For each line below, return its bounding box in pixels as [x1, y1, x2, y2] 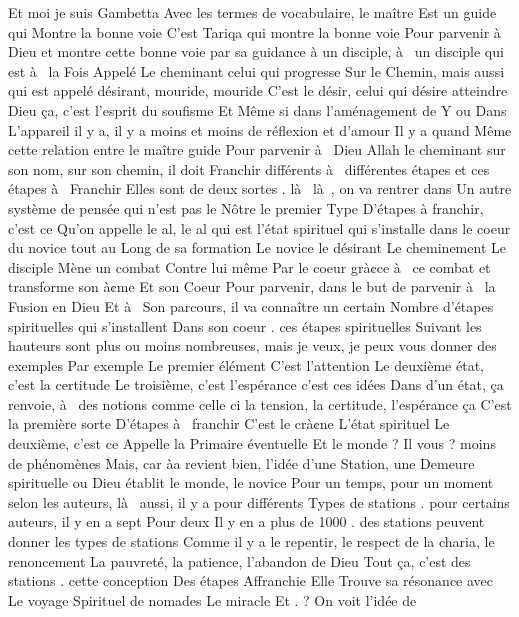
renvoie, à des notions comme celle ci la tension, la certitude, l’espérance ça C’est [8, 393, 512, 414]
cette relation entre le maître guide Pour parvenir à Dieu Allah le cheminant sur [8, 139, 506, 160]
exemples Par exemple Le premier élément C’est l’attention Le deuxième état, [8, 354, 484, 375]
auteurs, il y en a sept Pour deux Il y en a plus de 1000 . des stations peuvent [8, 511, 485, 532]
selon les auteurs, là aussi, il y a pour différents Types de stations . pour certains [8, 491, 510, 512]
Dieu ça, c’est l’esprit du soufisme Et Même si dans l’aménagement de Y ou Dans [8, 99, 507, 120]
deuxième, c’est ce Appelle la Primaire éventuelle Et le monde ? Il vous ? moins [8, 433, 496, 454]
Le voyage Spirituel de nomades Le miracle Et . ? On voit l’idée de [8, 589, 417, 610]
